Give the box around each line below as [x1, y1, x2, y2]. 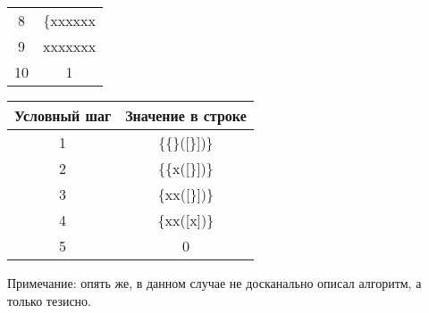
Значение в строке [125, 105, 247, 126]
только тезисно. [7, 291, 91, 309]
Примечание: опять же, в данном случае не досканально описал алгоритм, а [7, 274, 422, 292]
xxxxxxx [43, 36, 97, 56]
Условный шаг [14, 105, 112, 126]
